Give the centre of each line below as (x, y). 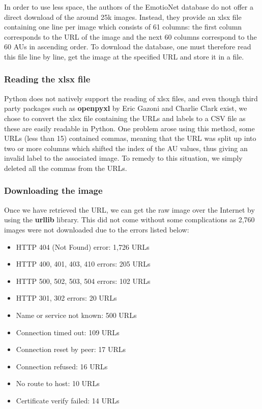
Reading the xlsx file (47, 79)
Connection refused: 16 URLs (62, 366)
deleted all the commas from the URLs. (66, 168)
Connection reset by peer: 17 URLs (71, 349)
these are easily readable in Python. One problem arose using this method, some (129, 128)
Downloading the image (53, 191)
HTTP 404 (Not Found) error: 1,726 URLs (83, 246)
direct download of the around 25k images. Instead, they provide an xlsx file (123, 17)
